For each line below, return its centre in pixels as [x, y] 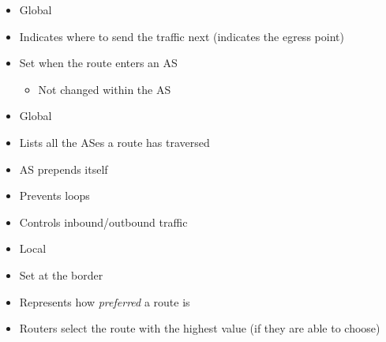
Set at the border [61, 274]
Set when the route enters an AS [98, 63]
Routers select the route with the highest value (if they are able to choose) [200, 328]
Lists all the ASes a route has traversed [114, 142]
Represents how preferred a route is [105, 301]
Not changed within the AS [105, 89]
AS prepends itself [64, 169]
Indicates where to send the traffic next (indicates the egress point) [182, 36]
